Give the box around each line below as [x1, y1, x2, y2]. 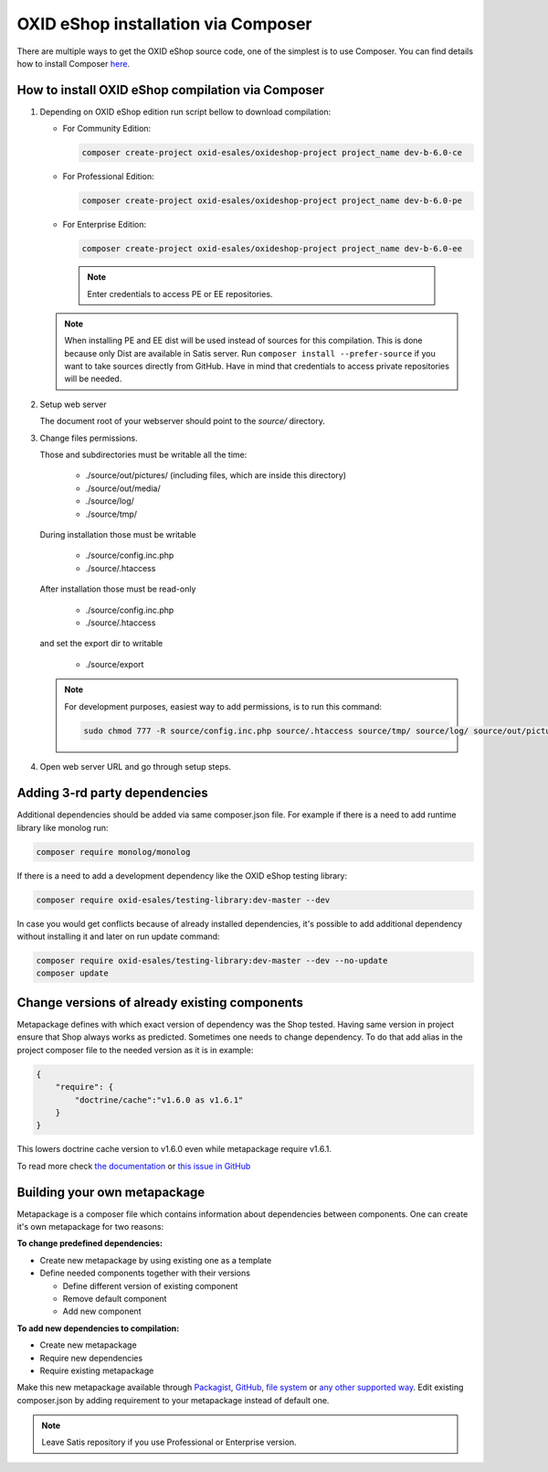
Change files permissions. [39, 432, 138, 443]
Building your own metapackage [16, 1184, 205, 1200]
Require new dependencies [39, 1352, 143, 1363]
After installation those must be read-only [39, 583, 196, 594]
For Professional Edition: [62, 171, 154, 182]
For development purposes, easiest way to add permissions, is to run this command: [64, 700, 383, 712]
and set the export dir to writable [39, 638, 163, 649]
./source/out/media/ [85, 483, 161, 494]
